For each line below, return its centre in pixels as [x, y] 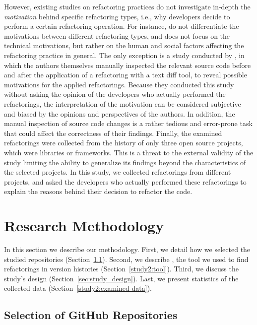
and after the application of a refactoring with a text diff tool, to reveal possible [126, 75]
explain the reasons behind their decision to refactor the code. [98, 191]
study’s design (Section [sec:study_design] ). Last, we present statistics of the [121, 278]
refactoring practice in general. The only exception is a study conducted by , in [124, 55]
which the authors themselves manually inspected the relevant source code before [128, 65]
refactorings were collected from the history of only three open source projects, [124, 143]
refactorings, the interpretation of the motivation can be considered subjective [123, 103]
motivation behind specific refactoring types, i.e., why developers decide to [117, 16]
